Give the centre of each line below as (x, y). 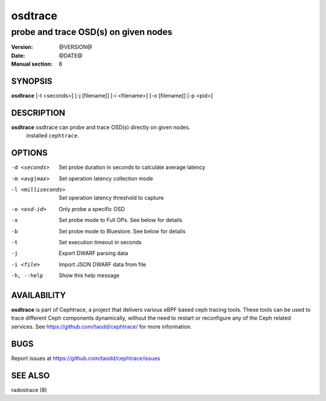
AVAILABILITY (39, 295)
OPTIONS (29, 153)
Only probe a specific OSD (92, 209)
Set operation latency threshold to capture (111, 198)
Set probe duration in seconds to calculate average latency (132, 167)
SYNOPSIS (32, 81)
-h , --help (27, 276)
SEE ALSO (30, 375)
